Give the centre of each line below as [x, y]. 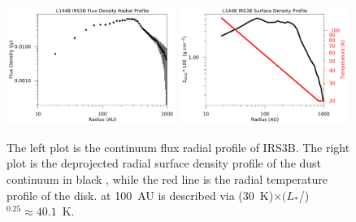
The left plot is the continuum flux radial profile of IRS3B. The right [178, 147]
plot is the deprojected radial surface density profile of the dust [164, 163]
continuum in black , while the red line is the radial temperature [167, 179]
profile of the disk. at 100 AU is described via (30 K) [140, 195]
